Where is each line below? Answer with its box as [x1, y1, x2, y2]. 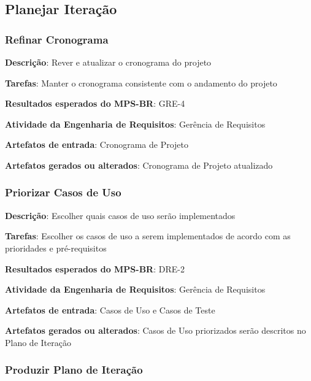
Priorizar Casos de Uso [5, 185, 121, 200]
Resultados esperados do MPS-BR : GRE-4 [5, 97, 185, 110]
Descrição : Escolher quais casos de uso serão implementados [5, 209, 236, 221]
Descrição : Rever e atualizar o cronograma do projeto [5, 56, 212, 68]
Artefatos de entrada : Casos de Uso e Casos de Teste [5, 303, 215, 316]
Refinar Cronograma [5, 31, 109, 47]
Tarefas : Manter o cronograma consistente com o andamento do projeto [5, 76, 277, 89]
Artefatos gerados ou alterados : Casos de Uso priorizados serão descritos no [5, 324, 306, 337]
